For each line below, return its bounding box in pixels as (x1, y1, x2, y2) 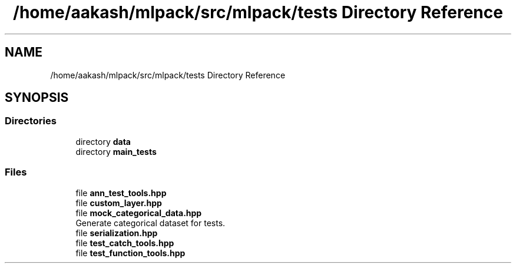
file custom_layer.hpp (75, 197, 162, 208)
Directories (5, 115, 57, 127)
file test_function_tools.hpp (75, 247, 186, 258)
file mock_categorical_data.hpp (75, 207, 202, 218)
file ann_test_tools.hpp (75, 187, 167, 198)
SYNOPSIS (5, 90, 69, 105)
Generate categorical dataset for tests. (75, 217, 226, 228)
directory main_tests (75, 146, 157, 157)
